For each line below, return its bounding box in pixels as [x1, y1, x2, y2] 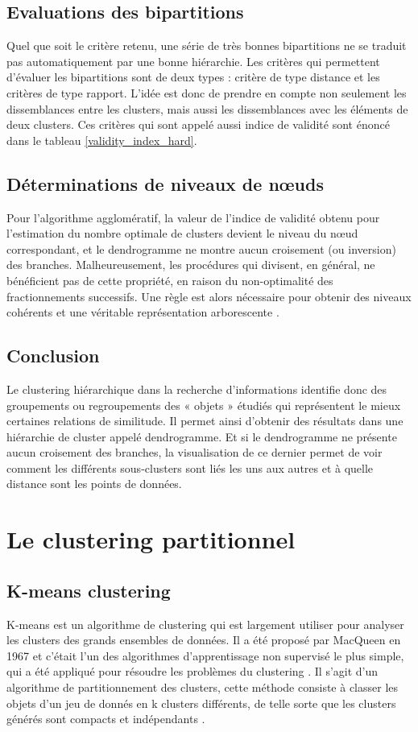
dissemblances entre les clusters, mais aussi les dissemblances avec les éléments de [6, 100, 408, 117]
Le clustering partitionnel [6, 523, 296, 556]
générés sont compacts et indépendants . [6, 710, 205, 727]
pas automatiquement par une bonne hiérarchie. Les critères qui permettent [6, 52, 380, 69]
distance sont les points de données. [6, 475, 182, 492]
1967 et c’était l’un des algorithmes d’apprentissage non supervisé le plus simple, [6, 647, 404, 664]
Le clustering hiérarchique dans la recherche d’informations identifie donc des [6, 380, 387, 397]
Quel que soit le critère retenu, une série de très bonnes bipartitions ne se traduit [6, 37, 407, 54]
